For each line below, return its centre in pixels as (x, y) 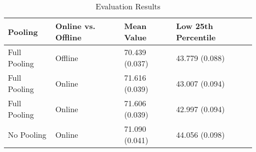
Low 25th (194, 26)
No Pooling (27, 134)
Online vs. (75, 26)
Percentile (196, 37)
